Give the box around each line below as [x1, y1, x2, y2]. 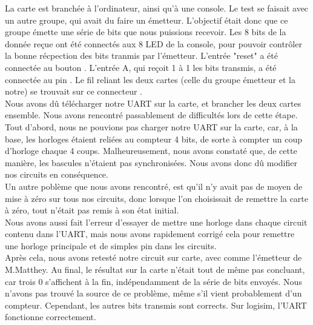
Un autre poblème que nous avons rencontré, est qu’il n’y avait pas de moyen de [5, 179, 303, 192]
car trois [5, 275, 36, 287]
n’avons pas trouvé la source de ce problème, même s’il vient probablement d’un [5, 287, 302, 300]
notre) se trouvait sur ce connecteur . [5, 85, 143, 98]
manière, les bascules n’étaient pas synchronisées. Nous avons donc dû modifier [5, 156, 297, 169]
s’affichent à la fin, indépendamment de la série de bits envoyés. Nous [45, 275, 302, 287]
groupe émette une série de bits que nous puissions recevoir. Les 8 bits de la [5, 25, 286, 38]
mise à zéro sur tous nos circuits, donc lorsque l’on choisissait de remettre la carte [5, 192, 309, 204]
